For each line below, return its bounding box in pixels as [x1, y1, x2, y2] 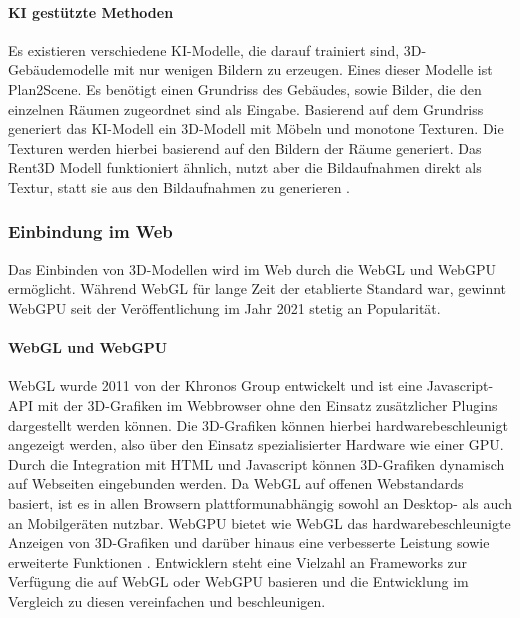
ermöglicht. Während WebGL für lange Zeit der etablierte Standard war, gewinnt [8, 278, 507, 299]
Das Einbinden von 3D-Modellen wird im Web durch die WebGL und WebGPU [8, 258, 496, 279]
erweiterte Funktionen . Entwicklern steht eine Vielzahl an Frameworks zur [8, 551, 468, 572]
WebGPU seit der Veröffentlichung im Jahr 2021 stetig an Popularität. [8, 297, 441, 318]
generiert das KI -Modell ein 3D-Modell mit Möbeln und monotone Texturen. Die [8, 118, 504, 139]
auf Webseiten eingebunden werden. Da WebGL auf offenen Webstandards [8, 473, 464, 494]
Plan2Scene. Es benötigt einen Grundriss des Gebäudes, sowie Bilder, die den [8, 78, 482, 99]
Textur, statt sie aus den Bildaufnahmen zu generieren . [8, 176, 351, 197]
